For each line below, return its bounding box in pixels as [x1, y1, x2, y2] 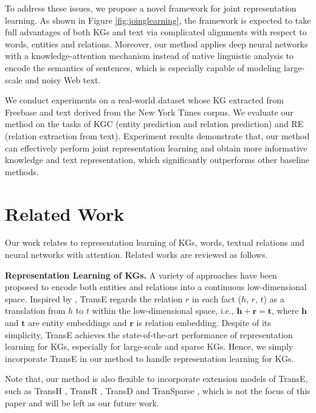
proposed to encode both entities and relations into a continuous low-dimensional [5, 280, 307, 293]
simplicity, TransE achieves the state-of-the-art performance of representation [5, 328, 293, 341]
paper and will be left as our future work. [5, 396, 159, 409]
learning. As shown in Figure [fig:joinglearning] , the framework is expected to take [5, 13, 311, 26]
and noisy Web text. [25, 73, 101, 86]
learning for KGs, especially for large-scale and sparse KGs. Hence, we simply [5, 340, 294, 353]
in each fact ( [192, 292, 241, 305]
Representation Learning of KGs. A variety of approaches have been [5, 268, 277, 281]
